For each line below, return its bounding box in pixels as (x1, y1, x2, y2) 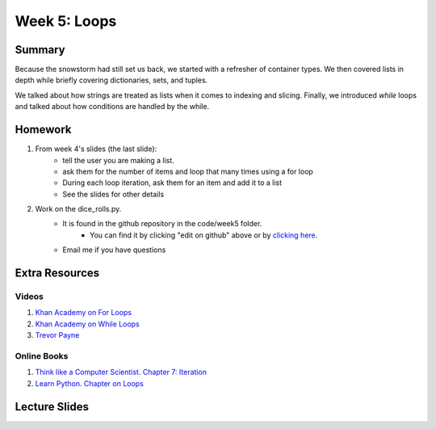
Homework (15, 123, 72, 137)
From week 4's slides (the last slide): (35, 144, 157, 154)
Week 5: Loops (15, 12, 117, 30)
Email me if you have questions (62, 245, 166, 254)
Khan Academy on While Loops (35, 319, 140, 329)
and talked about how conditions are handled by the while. (15, 102, 210, 111)
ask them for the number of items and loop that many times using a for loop (62, 166, 314, 176)
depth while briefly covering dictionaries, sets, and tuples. (15, 75, 208, 85)
